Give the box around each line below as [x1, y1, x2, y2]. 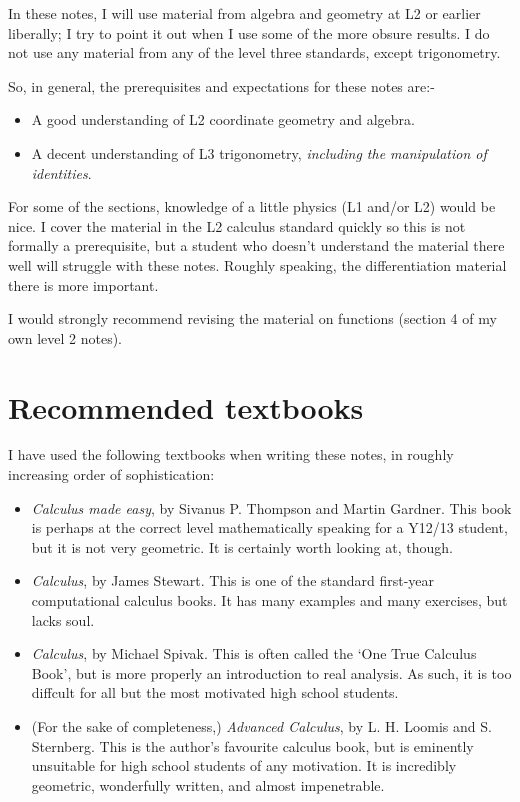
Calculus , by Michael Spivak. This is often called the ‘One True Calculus [31, 643, 477, 664]
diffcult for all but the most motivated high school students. [31, 682, 399, 703]
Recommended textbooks [8, 386, 364, 427]
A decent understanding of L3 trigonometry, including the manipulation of [31, 142, 487, 163]
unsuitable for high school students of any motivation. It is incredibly [31, 755, 457, 776]
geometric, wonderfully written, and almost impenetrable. [31, 774, 385, 795]
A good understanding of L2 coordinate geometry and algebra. [31, 109, 415, 130]
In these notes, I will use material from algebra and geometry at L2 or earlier [8, 3, 481, 23]
